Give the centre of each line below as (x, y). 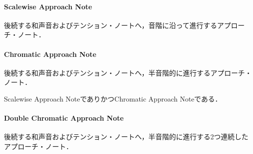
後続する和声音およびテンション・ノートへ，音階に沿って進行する (111, 25)
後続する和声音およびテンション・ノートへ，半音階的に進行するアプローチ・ (128, 72)
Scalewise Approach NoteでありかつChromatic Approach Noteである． (113, 98)
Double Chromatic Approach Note (64, 118)
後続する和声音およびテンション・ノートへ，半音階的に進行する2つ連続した (126, 137)
